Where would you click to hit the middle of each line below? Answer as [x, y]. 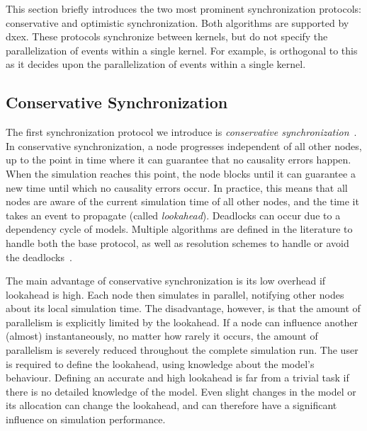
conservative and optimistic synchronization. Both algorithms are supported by [177, 22]
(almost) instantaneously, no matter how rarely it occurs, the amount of [162, 336]
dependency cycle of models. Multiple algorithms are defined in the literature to [179, 229]
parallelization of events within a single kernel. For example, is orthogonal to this [182, 50]
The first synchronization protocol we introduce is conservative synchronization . [181, 132]
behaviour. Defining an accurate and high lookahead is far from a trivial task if [177, 378]
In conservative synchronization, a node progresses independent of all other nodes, [184, 145]
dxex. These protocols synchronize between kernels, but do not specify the [167, 36]
